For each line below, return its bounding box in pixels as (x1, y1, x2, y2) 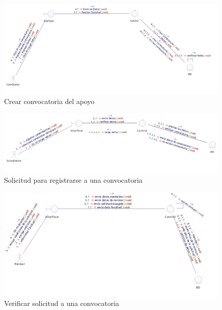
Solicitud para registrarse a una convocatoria (4, 175, 143, 185)
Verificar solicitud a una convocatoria (4, 298, 120, 308)
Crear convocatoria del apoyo (4, 96, 95, 107)
